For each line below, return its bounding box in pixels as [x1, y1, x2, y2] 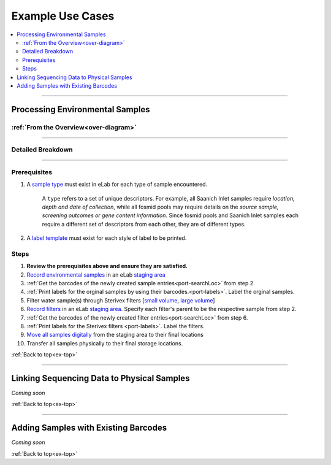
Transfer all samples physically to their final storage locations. [26, 339, 183, 347]
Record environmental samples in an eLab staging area [26, 271, 165, 279]
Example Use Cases [11, 9, 115, 23]
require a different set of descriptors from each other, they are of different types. [42, 220, 246, 228]
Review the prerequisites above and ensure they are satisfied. [26, 263, 188, 270]
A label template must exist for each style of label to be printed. [26, 234, 187, 242]
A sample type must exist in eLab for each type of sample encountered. [26, 181, 208, 188]
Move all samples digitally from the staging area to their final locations [26, 331, 204, 339]
